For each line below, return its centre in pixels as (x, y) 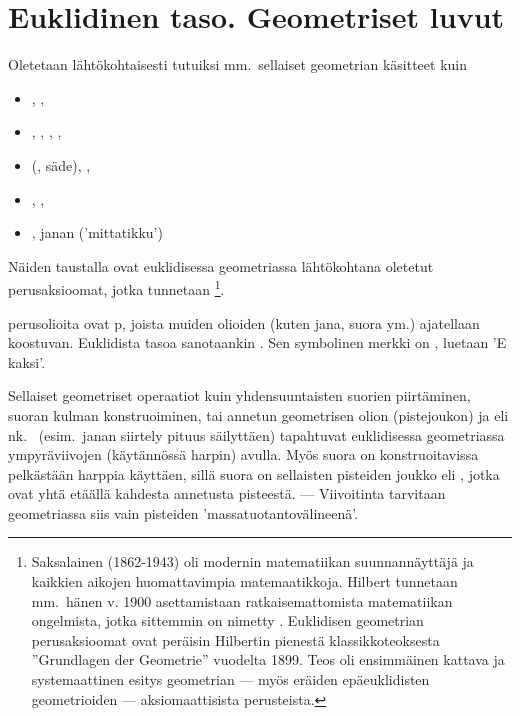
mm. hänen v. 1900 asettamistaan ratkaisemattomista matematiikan (242, 600)
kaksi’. (27, 361)
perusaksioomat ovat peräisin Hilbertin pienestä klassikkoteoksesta (235, 639)
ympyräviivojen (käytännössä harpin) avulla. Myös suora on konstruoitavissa (243, 454)
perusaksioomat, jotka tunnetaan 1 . (116, 287)
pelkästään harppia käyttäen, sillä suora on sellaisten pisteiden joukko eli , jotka (254, 473)
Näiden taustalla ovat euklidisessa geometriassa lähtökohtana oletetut (221, 265)
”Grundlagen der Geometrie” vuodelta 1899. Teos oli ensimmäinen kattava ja (268, 659)
